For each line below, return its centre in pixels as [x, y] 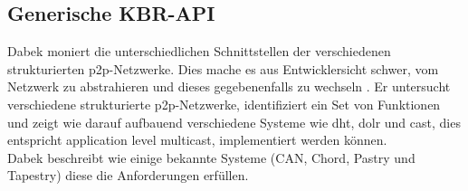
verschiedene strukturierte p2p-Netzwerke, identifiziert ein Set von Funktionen [224, 104]
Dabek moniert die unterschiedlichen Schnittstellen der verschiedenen [199, 51]
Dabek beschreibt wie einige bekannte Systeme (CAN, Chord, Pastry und [211, 157]
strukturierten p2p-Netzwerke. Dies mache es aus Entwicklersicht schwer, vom [223, 68]
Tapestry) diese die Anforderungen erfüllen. [128, 175]
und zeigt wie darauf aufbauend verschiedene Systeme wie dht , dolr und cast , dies [234, 122]
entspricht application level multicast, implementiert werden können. [197, 140]
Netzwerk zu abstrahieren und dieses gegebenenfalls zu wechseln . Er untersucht [229, 86]
